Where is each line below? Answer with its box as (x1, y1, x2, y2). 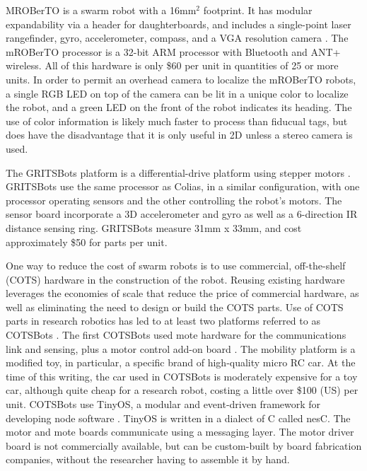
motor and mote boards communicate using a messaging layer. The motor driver (6, 424, 354, 439)
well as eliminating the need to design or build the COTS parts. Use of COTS (6, 299, 344, 314)
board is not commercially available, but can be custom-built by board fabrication (6, 438, 362, 453)
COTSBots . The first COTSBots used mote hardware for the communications (6, 327, 346, 342)
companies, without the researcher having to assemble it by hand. (6, 452, 290, 467)
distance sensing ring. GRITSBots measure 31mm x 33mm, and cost (6, 220, 302, 235)
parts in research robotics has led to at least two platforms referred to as (6, 313, 320, 328)
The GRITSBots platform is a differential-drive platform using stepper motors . (6, 165, 351, 180)
